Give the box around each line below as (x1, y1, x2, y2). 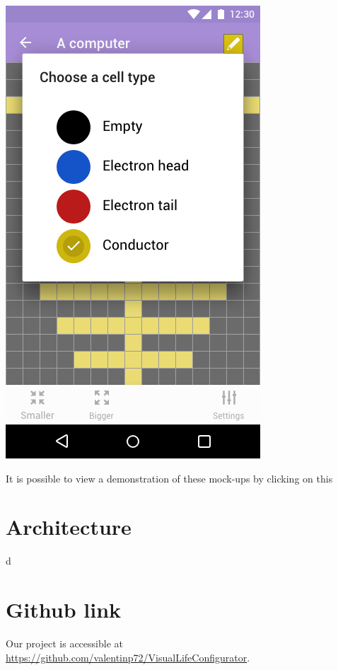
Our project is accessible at (6, 636, 123, 651)
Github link (6, 595, 122, 624)
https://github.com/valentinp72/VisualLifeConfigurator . (6, 649, 250, 664)
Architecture (6, 512, 132, 541)
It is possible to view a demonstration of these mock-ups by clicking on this (6, 470, 333, 485)
